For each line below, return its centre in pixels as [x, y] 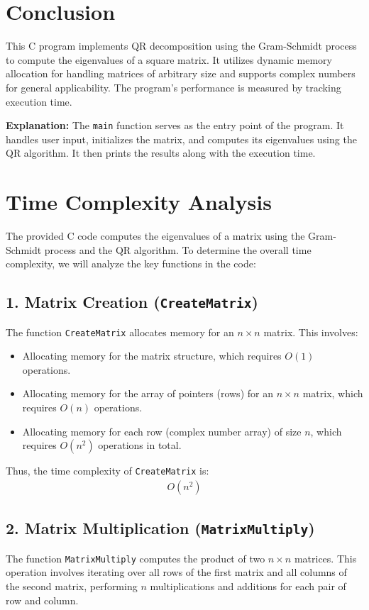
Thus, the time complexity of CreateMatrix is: [108, 471]
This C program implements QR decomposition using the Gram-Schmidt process [181, 46]
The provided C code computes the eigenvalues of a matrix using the [155, 236]
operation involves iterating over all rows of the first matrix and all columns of [176, 572]
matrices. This [325, 558]
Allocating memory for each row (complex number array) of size [162, 431]
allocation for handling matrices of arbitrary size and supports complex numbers [181, 73]
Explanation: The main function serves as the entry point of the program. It [175, 125]
